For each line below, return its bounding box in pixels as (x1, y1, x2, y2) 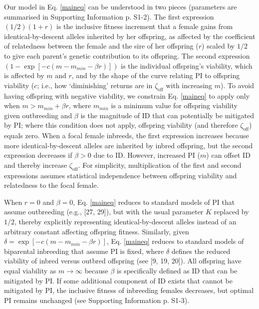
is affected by (4, 70, 44, 81)
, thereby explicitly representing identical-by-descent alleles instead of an (14, 216, 237, 227)
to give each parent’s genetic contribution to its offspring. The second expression (4, 50, 250, 61)
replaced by (214, 206, 249, 217)
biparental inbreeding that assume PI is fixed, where (4, 245, 164, 256)
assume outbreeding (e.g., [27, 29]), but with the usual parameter (4, 206, 204, 217)
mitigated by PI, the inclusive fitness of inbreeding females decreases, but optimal (4, 285, 254, 295)
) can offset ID (206, 150, 251, 160)
